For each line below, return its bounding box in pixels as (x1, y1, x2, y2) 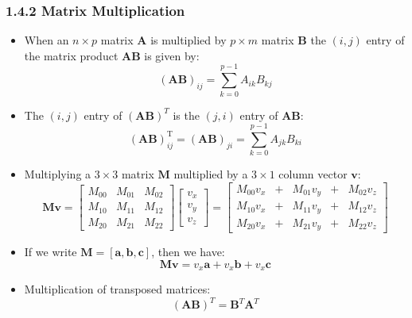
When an (24, 32, 69, 48)
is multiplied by (150, 32, 227, 48)
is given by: (144, 47, 200, 63)
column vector (278, 166, 348, 182)
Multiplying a (24, 166, 91, 182)
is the (173, 106, 200, 123)
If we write (24, 243, 77, 260)
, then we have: (151, 243, 225, 260)
